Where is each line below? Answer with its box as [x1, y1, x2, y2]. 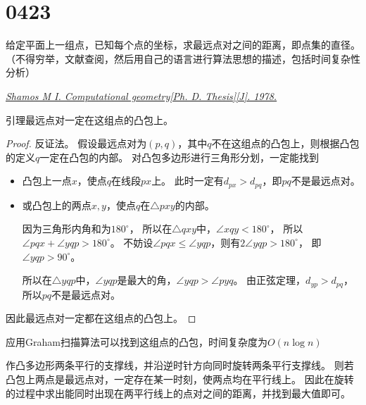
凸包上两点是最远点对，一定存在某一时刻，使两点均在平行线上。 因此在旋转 [6, 371, 354, 386]
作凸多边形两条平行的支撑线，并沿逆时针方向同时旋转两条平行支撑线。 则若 [6, 358, 354, 373]
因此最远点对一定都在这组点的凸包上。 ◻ [6, 311, 196, 325]
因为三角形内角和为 [22, 221, 111, 236]
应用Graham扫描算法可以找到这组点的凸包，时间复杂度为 [6, 334, 267, 349]
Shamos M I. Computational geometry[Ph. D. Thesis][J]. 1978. [6, 88, 277, 103]
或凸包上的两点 [22, 197, 91, 212]
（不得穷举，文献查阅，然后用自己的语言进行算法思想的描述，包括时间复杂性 [6, 51, 360, 66]
